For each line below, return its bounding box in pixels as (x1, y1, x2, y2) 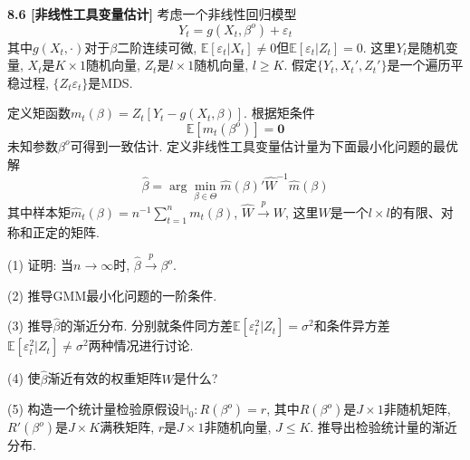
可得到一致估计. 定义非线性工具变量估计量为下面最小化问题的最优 (70, 136, 459, 155)
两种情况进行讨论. (88, 336, 194, 355)
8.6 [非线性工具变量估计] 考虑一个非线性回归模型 (7, 5, 297, 23)
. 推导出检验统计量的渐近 (310, 417, 457, 436)
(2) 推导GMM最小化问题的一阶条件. (7, 285, 217, 304)
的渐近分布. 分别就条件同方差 (60, 316, 234, 335)
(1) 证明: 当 (7, 255, 74, 274)
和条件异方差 (313, 316, 390, 335)
